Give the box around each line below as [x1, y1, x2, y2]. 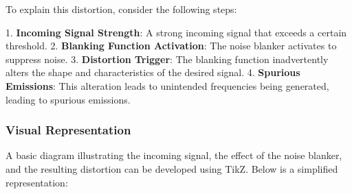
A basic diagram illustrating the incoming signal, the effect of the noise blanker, [5, 148, 342, 162]
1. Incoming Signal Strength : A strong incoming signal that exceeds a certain [5, 25, 347, 39]
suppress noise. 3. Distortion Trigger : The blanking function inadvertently [5, 51, 329, 66]
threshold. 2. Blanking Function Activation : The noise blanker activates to [5, 38, 337, 53]
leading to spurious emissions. [5, 92, 131, 106]
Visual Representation [5, 121, 131, 138]
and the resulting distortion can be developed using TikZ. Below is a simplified [5, 161, 338, 175]
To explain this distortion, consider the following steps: [5, 2, 237, 16]
